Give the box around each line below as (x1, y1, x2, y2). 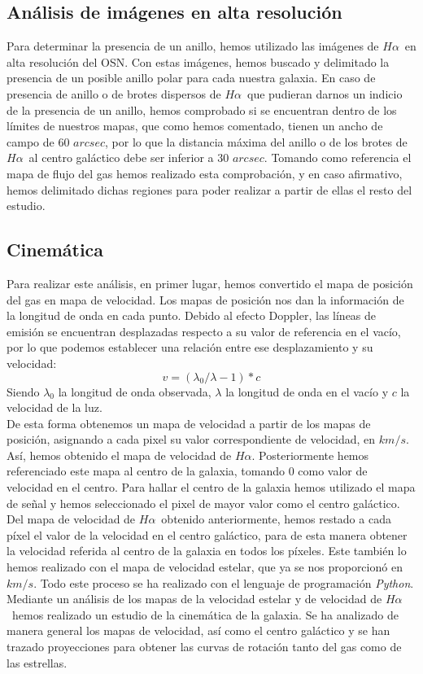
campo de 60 (7, 133, 70, 150)
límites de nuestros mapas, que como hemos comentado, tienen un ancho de (7, 117, 383, 134)
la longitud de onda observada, (58, 383, 211, 400)
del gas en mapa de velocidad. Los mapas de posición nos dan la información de (7, 291, 404, 308)
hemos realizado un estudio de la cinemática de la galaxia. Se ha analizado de (11, 606, 399, 623)
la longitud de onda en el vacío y (225, 383, 389, 400)
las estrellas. (7, 654, 68, 671)
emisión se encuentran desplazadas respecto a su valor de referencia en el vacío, (7, 322, 401, 339)
